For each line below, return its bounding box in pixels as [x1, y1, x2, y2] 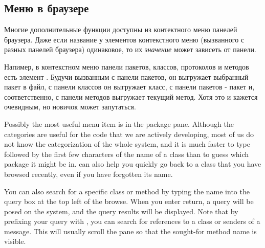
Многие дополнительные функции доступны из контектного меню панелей [4, 24, 237, 35]
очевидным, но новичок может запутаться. [4, 101, 136, 112]
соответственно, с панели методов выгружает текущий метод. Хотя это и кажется [4, 91, 258, 102]
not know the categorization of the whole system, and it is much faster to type [4, 139, 251, 149]
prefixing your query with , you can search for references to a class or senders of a [4, 216, 260, 227]
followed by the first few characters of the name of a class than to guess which [4, 148, 249, 159]
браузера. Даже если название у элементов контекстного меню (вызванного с [4, 34, 245, 44]
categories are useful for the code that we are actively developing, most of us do [4, 128, 254, 139]
